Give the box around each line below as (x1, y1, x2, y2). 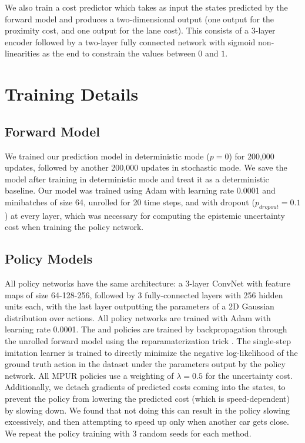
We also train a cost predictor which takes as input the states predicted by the (5, 1, 288, 13)
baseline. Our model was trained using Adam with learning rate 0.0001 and (5, 184, 276, 196)
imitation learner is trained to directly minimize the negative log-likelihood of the (5, 346, 298, 358)
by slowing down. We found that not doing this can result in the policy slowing (5, 404, 290, 416)
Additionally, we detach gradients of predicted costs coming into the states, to (5, 381, 286, 393)
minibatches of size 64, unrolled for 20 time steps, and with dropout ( (5, 195, 255, 208)
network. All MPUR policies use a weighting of (5, 369, 174, 381)
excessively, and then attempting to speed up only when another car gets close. (5, 415, 289, 428)
